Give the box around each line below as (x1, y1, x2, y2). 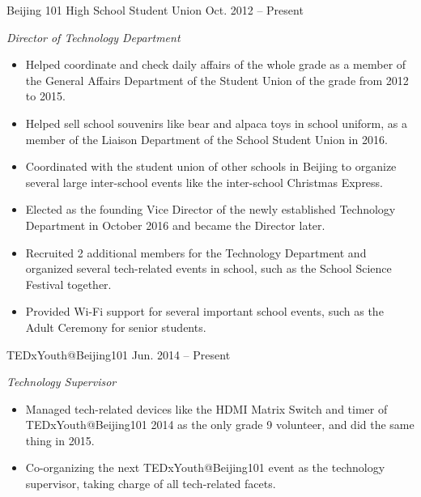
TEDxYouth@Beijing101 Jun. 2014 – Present (6, 346, 231, 363)
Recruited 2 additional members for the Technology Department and (25, 244, 367, 261)
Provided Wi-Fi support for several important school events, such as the (25, 303, 384, 320)
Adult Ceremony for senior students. (25, 318, 206, 335)
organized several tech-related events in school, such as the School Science (25, 260, 392, 277)
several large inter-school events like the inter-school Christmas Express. (25, 173, 384, 190)
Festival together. (25, 275, 112, 292)
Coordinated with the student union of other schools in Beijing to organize (25, 158, 397, 175)
